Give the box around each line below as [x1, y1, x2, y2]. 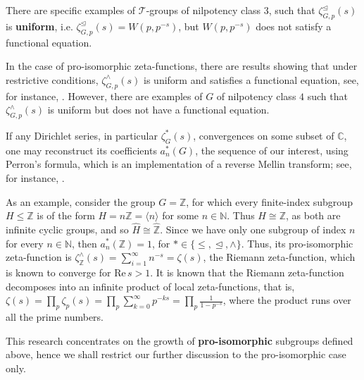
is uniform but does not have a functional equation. [47, 102, 270, 117]
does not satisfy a [256, 18, 332, 33]
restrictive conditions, [6, 72, 99, 87]
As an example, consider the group [6, 194, 156, 209]
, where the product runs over [222, 293, 351, 307]
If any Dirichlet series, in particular [6, 128, 158, 142]
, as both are [285, 208, 341, 223]
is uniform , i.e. [6, 18, 73, 33]
